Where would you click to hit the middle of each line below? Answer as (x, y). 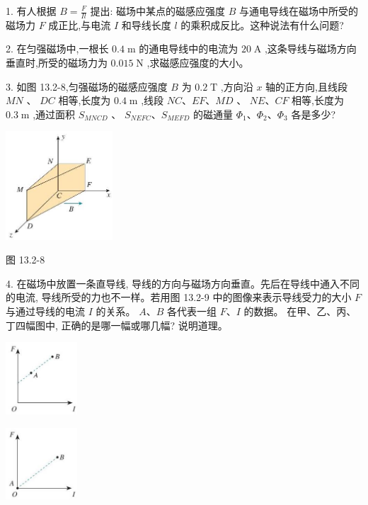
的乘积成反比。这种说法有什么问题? (262, 24)
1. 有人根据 (31, 11)
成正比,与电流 (80, 24)
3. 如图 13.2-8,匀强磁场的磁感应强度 (87, 86)
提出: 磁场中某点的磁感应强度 (157, 11)
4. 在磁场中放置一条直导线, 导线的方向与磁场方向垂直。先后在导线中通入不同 (183, 283)
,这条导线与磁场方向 (310, 49)
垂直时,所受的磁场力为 (57, 63)
